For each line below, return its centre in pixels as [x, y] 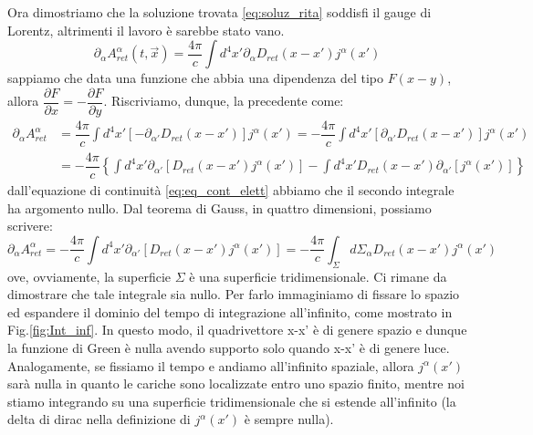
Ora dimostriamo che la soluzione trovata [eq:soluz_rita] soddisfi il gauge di [219, 12]
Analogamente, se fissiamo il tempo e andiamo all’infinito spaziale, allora [211, 365]
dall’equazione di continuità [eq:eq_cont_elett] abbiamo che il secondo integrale [231, 190]
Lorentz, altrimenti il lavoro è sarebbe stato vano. [146, 30]
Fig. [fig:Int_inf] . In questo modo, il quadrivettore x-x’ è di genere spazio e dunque [237, 330]
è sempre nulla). [289, 419]
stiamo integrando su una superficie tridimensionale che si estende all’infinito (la [232, 401]
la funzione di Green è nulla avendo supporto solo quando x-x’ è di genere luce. [229, 347]
